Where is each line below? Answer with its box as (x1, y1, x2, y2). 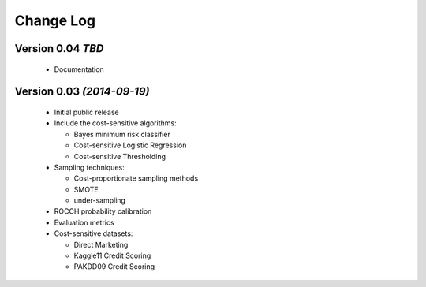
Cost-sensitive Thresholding (73, 151, 166, 161)
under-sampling (73, 196, 126, 205)
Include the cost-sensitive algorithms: (54, 118, 177, 128)
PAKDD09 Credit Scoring (73, 262, 155, 271)
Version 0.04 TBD (14, 42, 104, 55)
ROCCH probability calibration (54, 207, 152, 216)
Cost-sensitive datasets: (54, 229, 133, 238)
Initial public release (54, 107, 120, 117)
